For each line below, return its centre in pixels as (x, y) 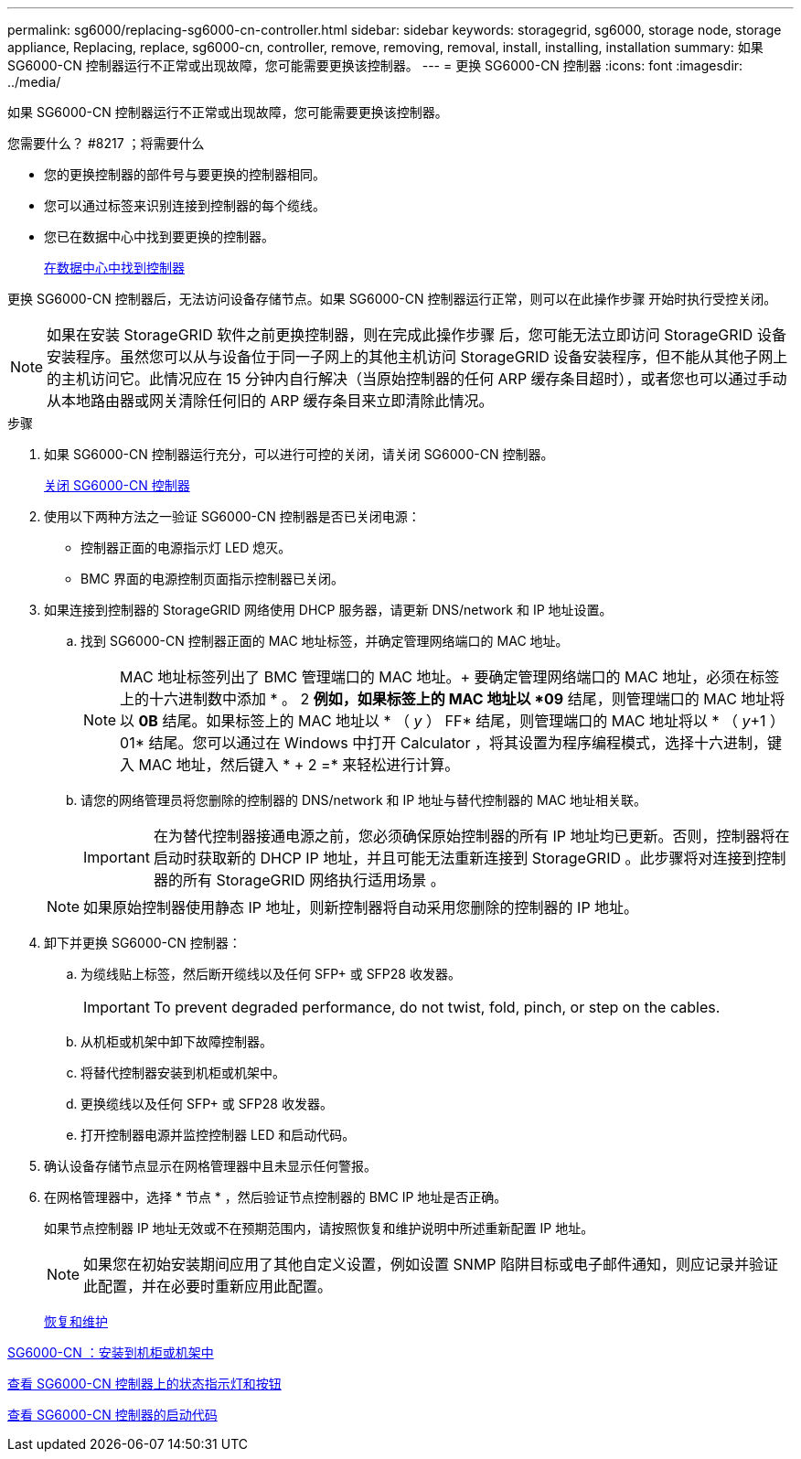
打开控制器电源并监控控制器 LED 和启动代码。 (218, 1135)
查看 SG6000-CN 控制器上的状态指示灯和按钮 (144, 1384)
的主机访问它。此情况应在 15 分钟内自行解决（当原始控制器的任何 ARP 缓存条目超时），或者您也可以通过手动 (417, 379)
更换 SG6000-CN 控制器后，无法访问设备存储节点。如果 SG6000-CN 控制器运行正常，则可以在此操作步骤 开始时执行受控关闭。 (392, 299)
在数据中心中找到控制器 (114, 268)
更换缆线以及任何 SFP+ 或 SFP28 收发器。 (207, 1104)
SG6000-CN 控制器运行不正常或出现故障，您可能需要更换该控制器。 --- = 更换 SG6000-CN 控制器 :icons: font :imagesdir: (375, 65)
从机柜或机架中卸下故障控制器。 (176, 1041)
